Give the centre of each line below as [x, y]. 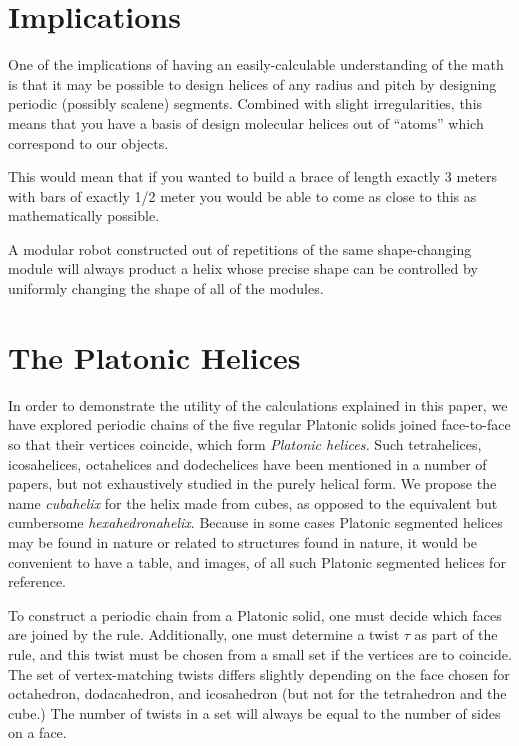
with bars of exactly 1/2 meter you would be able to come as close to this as [242, 195]
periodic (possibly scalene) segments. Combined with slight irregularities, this [245, 103]
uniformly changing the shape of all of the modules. [166, 288]
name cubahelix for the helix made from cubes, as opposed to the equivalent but [253, 502]
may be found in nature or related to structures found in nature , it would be [243, 541]
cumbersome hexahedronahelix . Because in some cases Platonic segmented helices [255, 522]
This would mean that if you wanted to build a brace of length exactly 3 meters [253, 176]
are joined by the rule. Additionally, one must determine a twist [204, 634]
